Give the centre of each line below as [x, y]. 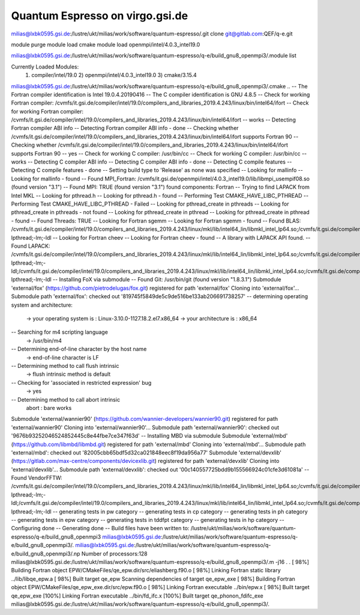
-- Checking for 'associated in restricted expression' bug [81, 382]
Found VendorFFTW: [37, 478]
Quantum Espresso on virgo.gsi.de [100, 16]
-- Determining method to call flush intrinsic [65, 366]
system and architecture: [42, 305]
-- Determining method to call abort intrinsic [65, 399]
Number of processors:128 [115, 554]
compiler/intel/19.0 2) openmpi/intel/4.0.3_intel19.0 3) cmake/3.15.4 [114, 75]
